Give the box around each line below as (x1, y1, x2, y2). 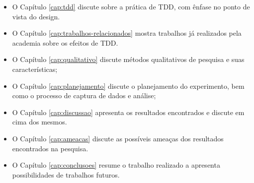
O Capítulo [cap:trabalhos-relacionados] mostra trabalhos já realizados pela (12, 28, 242, 38)
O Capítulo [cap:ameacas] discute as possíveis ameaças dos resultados (12, 133, 224, 143)
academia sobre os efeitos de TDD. (12, 37, 118, 48)
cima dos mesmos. (12, 117, 67, 127)
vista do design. (12, 11, 60, 21)
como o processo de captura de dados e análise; (12, 90, 156, 101)
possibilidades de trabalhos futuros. (12, 169, 120, 180)
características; (12, 63, 58, 74)
